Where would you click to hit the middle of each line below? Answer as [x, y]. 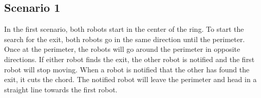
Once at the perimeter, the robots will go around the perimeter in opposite [122, 49]
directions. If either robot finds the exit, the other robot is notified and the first [129, 59]
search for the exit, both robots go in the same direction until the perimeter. [125, 39]
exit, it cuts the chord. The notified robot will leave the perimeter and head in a [130, 79]
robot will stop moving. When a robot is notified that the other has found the [127, 69]
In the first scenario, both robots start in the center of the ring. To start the [124, 29]
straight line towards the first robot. [61, 89]
